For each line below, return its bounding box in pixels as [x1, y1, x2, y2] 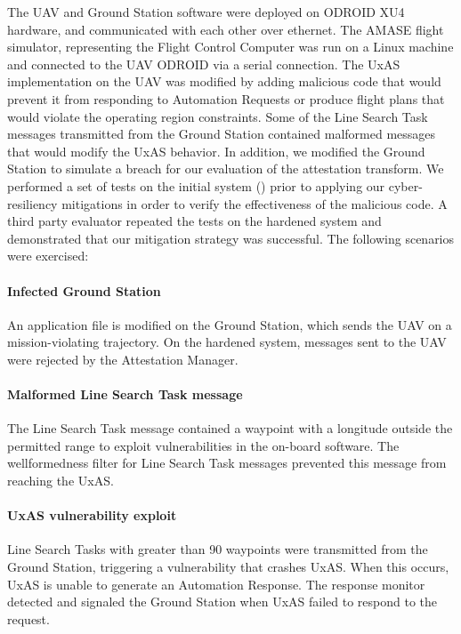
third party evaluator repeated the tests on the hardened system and [7, 212, 382, 230]
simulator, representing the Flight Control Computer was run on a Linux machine [7, 37, 454, 56]
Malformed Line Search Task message [7, 385, 243, 404]
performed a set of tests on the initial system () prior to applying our [7, 176, 385, 195]
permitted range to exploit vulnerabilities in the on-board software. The [7, 436, 400, 454]
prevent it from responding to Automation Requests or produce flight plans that [7, 89, 445, 108]
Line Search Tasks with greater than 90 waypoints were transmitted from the [7, 540, 428, 558]
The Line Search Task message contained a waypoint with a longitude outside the [7, 419, 453, 437]
